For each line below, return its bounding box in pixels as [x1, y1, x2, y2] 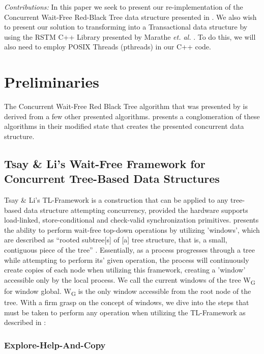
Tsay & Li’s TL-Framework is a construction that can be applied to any [4, 195, 228, 205]
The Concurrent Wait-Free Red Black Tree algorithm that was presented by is [4, 101, 248, 112]
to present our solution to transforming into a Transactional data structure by [4, 21, 248, 32]
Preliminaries [4, 71, 99, 92]
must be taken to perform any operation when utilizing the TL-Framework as [4, 307, 246, 317]
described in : [4, 317, 46, 328]
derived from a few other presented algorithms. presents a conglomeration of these [4, 111, 260, 121]
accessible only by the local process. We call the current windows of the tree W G [4, 274, 255, 286]
